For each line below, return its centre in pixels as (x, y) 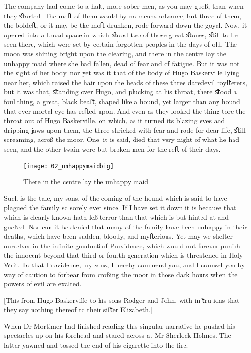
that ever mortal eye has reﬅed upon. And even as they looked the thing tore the (125, 111)
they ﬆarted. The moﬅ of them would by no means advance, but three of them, (123, 15)
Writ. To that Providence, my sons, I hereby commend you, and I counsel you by (125, 264)
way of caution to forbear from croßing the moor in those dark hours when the (121, 274)
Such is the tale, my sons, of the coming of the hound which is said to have (116, 198)
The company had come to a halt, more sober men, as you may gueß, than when (124, 6)
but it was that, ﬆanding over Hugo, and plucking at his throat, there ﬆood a (121, 92)
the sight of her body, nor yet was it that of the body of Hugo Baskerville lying (122, 73)
